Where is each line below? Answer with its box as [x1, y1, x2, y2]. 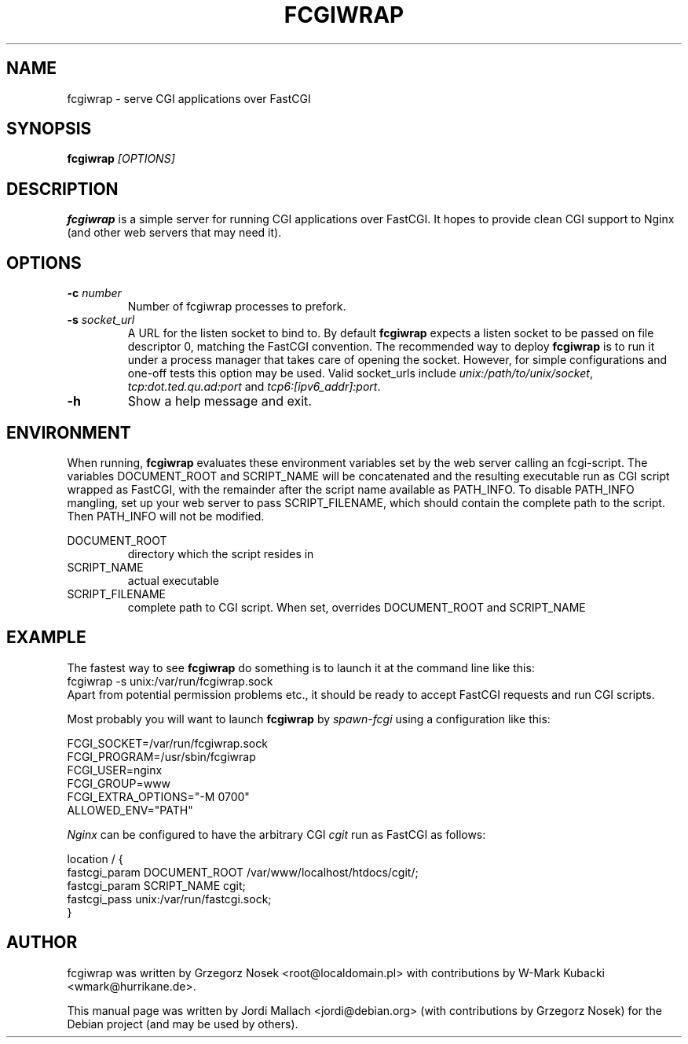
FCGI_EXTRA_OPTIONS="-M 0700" [67, 789, 250, 803]
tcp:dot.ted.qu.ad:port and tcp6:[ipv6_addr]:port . [127, 380, 381, 394]
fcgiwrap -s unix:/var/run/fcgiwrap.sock [67, 674, 273, 688]
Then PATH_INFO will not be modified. [67, 509, 265, 523]
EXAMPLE [6, 627, 86, 648]
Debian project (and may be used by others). [67, 1016, 298, 1031]
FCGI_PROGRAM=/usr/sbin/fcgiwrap [67, 749, 256, 763]
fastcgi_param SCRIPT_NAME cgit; [67, 878, 246, 892]
